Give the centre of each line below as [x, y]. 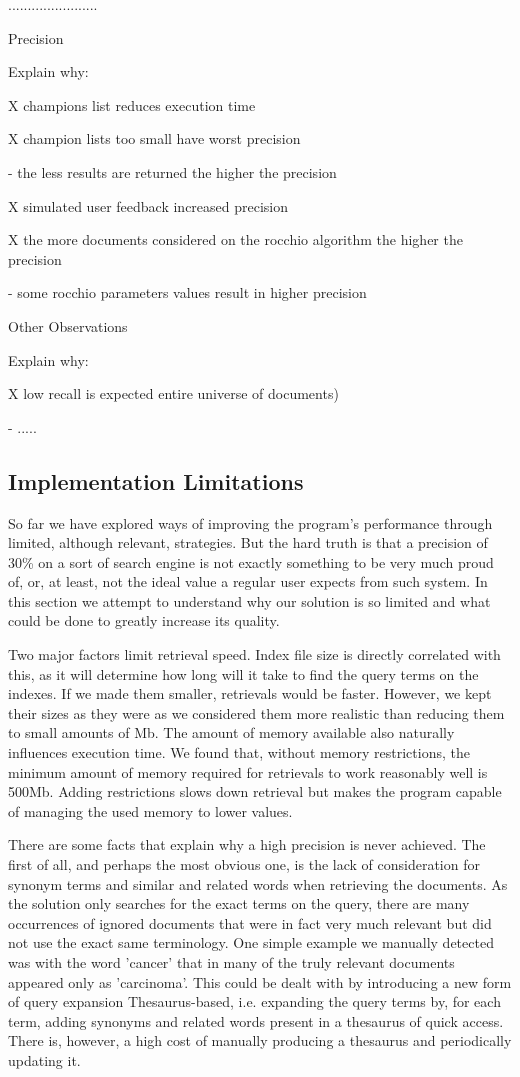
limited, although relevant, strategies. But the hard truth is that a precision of [248, 542]
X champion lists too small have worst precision [154, 138]
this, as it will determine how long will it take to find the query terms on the [243, 673]
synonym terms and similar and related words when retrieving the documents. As [258, 883]
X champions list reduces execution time [132, 104]
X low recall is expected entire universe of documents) [173, 393]
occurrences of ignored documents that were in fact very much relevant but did [250, 922]
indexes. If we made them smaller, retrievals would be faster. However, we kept [250, 693]
